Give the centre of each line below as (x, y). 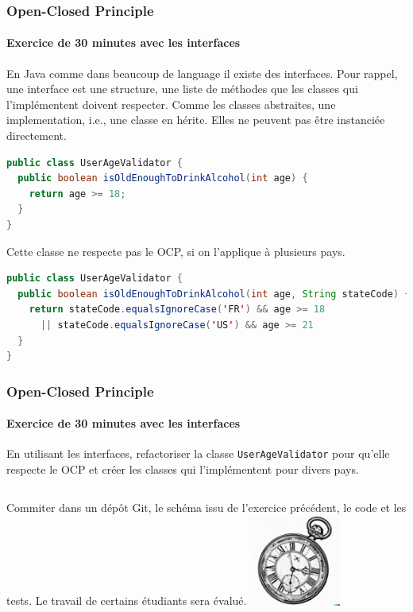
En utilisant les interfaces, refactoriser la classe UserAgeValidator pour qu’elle (198, 453)
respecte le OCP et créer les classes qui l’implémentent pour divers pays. (183, 469)
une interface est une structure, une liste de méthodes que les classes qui (182, 89)
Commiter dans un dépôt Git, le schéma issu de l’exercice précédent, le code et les (206, 507)
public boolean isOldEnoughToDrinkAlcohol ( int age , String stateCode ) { (214, 294)
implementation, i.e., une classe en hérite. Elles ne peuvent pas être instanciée (196, 120)
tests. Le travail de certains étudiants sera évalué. (127, 600)
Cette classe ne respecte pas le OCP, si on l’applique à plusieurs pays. (176, 251)
